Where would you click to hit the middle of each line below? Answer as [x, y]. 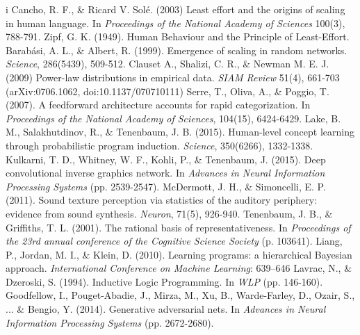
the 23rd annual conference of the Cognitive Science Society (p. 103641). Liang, [174, 241]
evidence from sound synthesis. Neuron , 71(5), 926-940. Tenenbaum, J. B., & [169, 213]
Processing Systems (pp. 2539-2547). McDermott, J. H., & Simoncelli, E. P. [166, 186]
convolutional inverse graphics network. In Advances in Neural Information [165, 173]
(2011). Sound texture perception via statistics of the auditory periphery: [162, 200]
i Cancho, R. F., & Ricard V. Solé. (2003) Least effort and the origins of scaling [175, 9]
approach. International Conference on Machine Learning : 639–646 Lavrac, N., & [179, 268]
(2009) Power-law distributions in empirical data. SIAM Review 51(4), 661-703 [173, 77]
